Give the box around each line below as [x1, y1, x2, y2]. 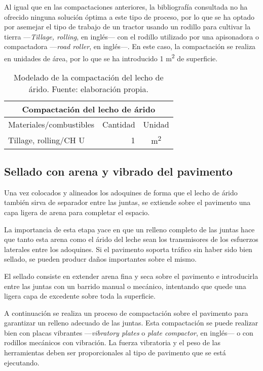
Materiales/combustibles [8, 118, 95, 131]
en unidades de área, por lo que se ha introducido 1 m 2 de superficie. [4, 51, 218, 63]
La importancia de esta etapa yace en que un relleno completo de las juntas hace [4, 224, 255, 234]
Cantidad [102, 118, 135, 131]
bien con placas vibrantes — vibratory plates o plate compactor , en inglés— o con [4, 327, 253, 338]
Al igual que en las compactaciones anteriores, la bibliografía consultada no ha [4, 2, 248, 12]
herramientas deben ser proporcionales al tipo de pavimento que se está [4, 347, 226, 358]
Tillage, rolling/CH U [8, 134, 85, 146]
